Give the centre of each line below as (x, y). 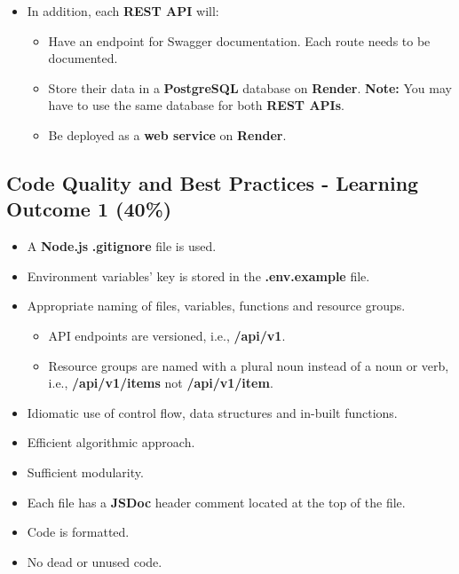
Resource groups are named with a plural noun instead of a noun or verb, (249, 365)
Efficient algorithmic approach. (111, 442)
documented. (83, 58)
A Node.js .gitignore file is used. (122, 246)
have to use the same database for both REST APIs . (196, 105)
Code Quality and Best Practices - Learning (213, 182)
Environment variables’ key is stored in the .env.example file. (198, 275)
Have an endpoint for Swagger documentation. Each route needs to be (239, 40)
